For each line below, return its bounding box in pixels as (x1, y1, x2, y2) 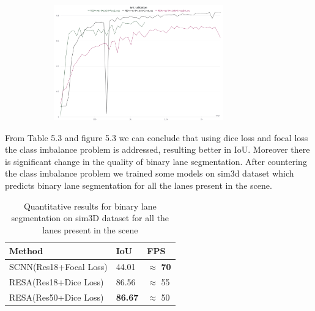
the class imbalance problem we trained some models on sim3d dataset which (5, 167, 294, 180)
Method (9, 244, 43, 257)
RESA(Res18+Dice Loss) (9, 276, 104, 288)
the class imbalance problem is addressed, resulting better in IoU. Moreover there (5, 143, 310, 156)
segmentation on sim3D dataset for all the (11, 211, 169, 224)
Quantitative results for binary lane (23, 199, 157, 212)
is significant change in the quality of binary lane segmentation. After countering (5, 155, 307, 167)
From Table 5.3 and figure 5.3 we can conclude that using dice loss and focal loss (5, 131, 308, 144)
